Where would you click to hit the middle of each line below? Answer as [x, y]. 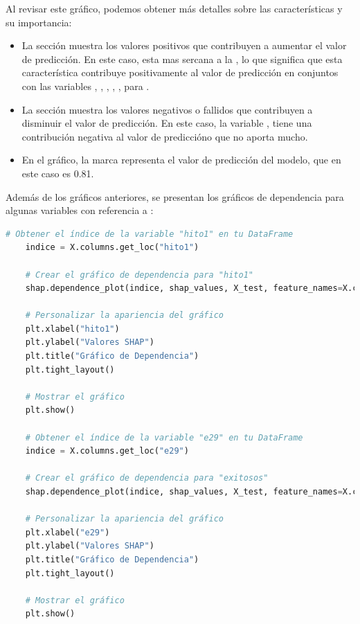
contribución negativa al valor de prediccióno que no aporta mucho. [165, 136]
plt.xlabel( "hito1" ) [72, 329]
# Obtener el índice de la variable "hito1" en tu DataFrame [150, 234]
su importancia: [39, 22]
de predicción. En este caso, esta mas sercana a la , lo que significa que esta [182, 59]
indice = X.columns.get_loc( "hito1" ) [112, 248]
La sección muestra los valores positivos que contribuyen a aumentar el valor [184, 45]
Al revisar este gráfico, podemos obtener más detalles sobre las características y [174, 8]
